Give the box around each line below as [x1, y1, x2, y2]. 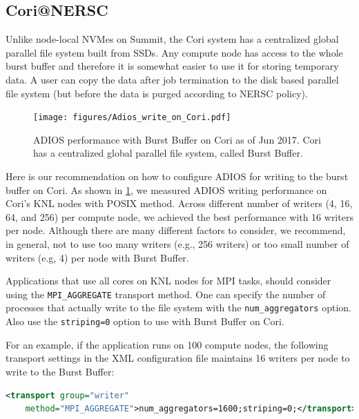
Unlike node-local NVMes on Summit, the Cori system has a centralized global [6, 32, 339, 46]
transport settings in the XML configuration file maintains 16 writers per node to [6, 351, 350, 365]
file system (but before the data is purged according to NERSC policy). [6, 86, 308, 100]
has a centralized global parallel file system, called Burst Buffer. [33, 146, 303, 160]
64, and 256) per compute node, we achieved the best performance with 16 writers [6, 209, 353, 224]
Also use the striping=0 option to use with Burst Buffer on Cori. [6, 314, 284, 329]
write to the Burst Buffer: [6, 364, 115, 378]
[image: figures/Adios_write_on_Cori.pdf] [33, 113, 231, 123]
